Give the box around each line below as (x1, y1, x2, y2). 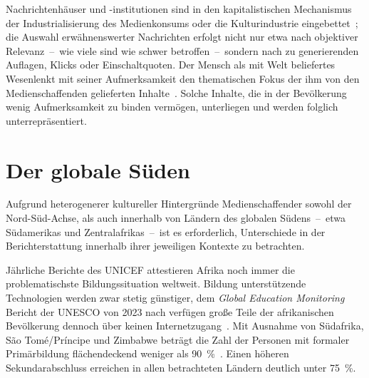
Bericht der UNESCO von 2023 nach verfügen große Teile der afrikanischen (6, 304, 334, 319)
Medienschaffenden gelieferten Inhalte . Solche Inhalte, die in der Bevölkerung (6, 85, 347, 100)
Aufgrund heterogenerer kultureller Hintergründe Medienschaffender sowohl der (6, 196, 352, 211)
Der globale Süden (6, 155, 190, 184)
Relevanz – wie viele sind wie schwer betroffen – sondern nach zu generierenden (6, 43, 359, 58)
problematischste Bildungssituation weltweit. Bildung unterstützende (6, 276, 306, 291)
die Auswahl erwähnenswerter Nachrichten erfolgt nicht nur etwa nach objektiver (6, 29, 358, 44)
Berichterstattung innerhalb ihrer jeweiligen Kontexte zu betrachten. (6, 238, 305, 253)
